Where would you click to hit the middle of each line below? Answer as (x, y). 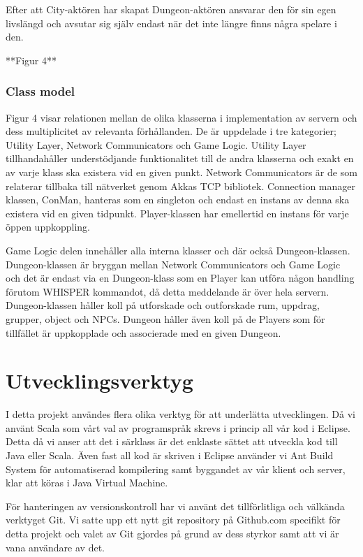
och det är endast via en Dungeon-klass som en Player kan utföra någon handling (180, 278)
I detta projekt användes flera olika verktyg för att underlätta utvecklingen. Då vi (181, 414)
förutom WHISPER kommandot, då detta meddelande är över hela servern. (168, 291)
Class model (40, 91)
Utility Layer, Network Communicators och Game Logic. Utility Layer (156, 144)
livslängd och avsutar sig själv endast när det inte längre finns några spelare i (171, 23)
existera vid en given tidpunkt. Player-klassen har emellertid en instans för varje (177, 213)
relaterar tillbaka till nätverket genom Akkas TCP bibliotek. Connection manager (180, 186)
